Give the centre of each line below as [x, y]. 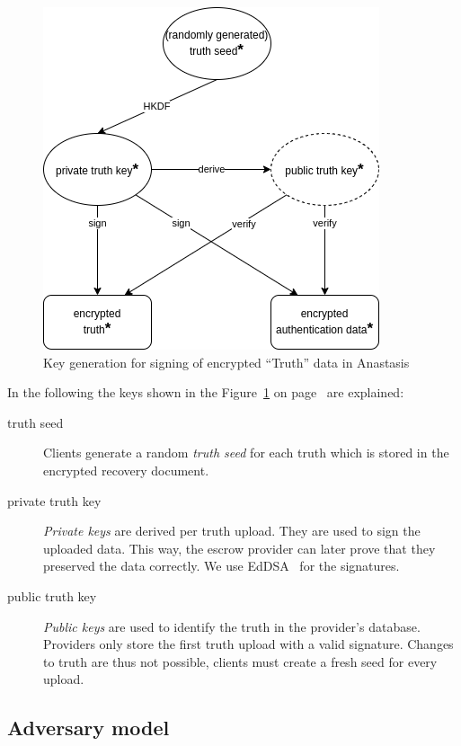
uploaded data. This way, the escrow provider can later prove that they [239, 548]
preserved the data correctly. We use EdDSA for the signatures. [222, 566]
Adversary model [89, 728]
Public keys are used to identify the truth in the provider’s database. [232, 626]
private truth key [54, 500]
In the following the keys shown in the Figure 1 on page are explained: [206, 392]
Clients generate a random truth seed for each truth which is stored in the [246, 453]
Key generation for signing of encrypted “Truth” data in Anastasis [226, 362]
